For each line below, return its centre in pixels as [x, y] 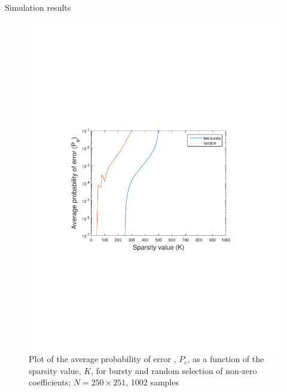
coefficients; [50, 382]
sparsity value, [55, 370]
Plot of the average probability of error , [103, 359]
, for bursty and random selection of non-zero [174, 370]
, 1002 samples [152, 382]
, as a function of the [226, 359]
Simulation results [38, 7]
